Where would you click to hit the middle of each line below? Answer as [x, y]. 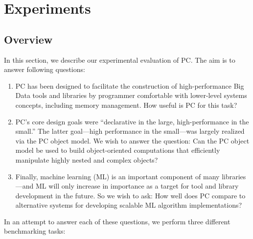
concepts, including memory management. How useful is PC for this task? [126, 105]
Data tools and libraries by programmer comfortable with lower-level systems [131, 95]
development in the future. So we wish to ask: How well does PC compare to [130, 195]
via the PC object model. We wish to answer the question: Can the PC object [132, 140]
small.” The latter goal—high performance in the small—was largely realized [130, 131]
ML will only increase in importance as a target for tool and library [137, 186]
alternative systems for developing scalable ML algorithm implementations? [129, 205]
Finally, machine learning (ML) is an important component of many [117, 176]
